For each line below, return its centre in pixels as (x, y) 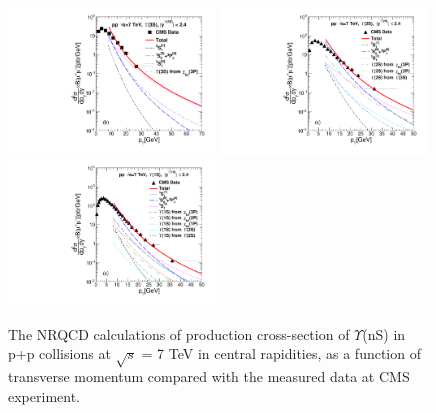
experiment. (44, 395)
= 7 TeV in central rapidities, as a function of (281, 353)
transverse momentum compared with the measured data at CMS (209, 376)
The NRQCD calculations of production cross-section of (179, 333)
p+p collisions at (59, 353)
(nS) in (384, 333)
